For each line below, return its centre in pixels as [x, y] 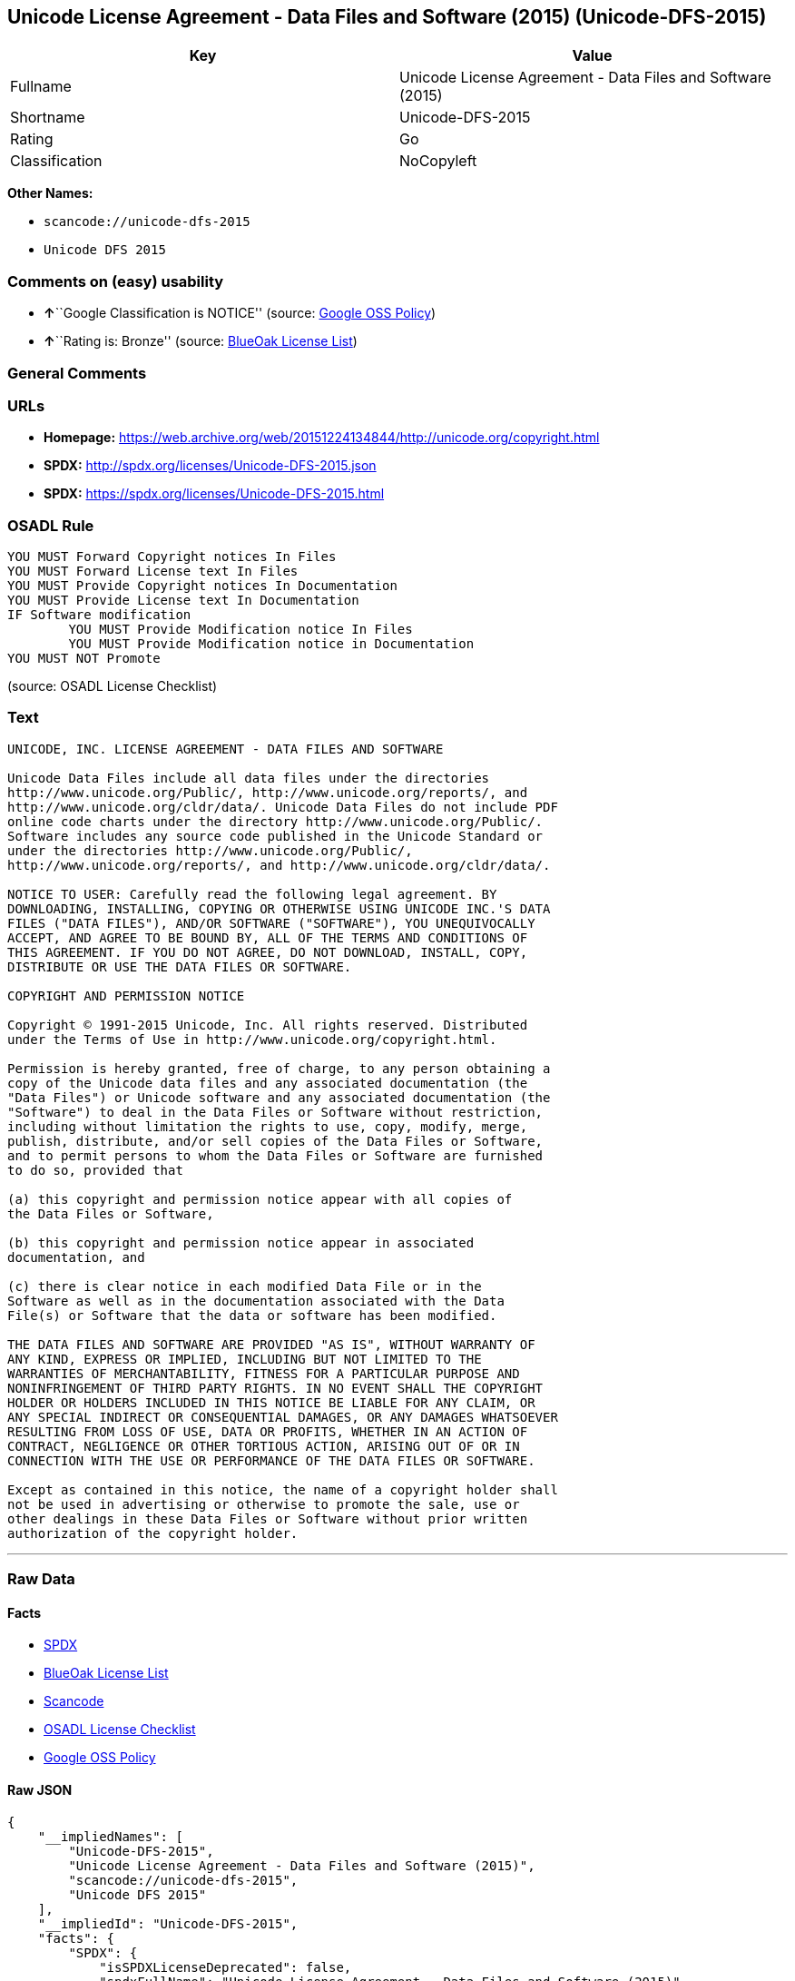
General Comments [77, 373]
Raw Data [41, 1579]
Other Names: [50, 193]
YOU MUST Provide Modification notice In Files [240, 630]
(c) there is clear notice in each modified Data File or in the [245, 1286]
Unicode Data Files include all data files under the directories [249, 778]
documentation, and [76, 1257]
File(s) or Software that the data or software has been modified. [252, 1315]
